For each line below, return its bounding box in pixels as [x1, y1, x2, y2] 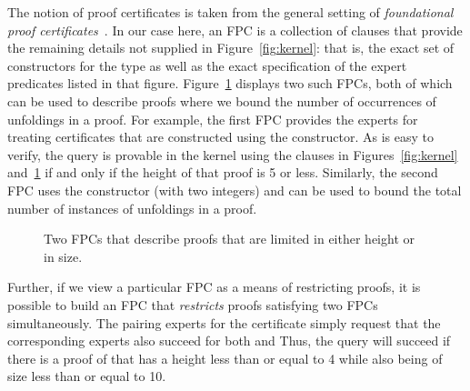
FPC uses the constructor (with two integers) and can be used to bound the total [7, 180, 462, 199]
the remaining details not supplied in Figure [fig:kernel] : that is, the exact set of [7, 38, 455, 57]
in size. [44, 246, 83, 266]
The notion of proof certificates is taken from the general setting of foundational [7, 3, 454, 21]
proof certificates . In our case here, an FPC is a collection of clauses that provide [7, 20, 463, 39]
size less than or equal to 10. [7, 366, 166, 386]
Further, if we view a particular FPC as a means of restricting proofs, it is [7, 277, 421, 296]
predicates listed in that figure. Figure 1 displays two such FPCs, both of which [7, 74, 453, 93]
